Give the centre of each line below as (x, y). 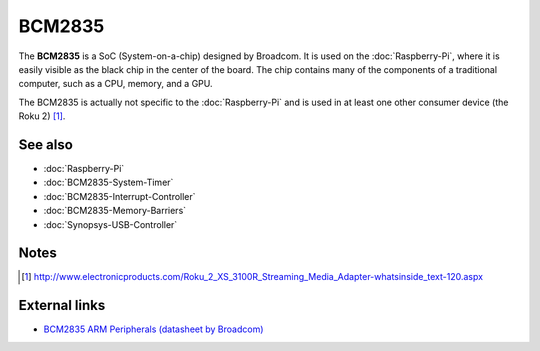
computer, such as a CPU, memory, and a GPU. (116, 84)
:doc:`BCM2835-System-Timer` (108, 182)
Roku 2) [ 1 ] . (42, 116)
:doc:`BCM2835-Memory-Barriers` (115, 211)
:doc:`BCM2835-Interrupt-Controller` (119, 196)
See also (46, 144)
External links (62, 305)
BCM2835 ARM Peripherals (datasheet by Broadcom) (153, 329)
